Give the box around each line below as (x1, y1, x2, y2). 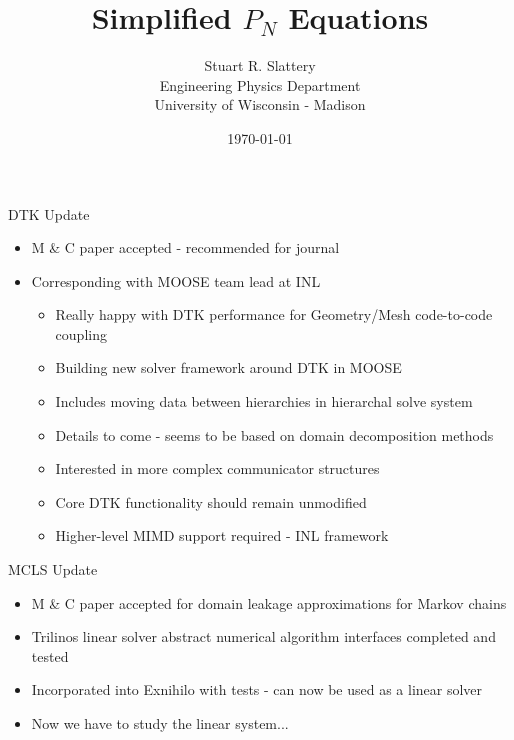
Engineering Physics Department (159, 74, 361, 95)
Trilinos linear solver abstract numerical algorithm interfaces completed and (31, 626, 496, 647)
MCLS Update (8, 559, 98, 580)
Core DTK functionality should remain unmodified (55, 491, 367, 512)
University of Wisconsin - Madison (154, 94, 366, 115)
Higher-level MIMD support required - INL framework (55, 525, 389, 546)
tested (31, 645, 69, 666)
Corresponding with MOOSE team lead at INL (31, 270, 321, 291)
